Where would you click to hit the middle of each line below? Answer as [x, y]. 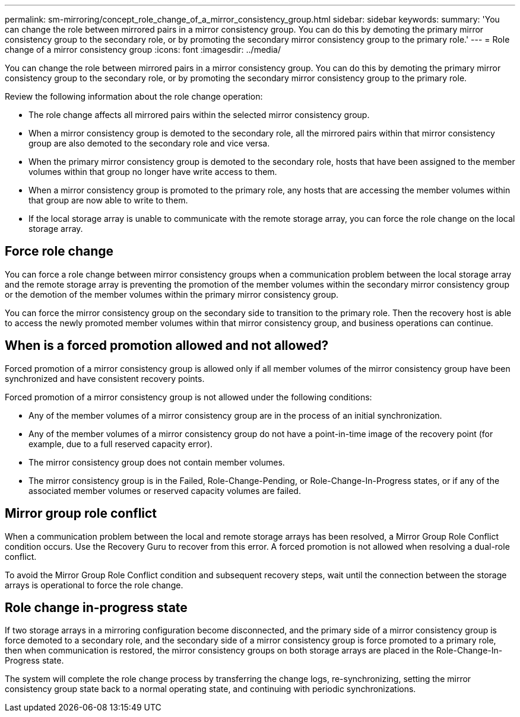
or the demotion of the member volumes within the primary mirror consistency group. [172, 294]
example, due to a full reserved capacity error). [121, 444]
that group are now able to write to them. [108, 200]
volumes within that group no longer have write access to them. [153, 172]
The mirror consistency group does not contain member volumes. [157, 462]
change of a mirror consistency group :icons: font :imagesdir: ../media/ [143, 50]
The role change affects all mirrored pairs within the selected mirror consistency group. [199, 115]
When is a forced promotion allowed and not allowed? [167, 346]
